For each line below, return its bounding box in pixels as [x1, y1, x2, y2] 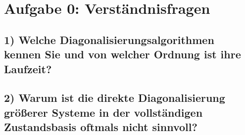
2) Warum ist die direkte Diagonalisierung [4, 90, 225, 105]
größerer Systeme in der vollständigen [4, 104, 203, 120]
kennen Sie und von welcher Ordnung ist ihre [4, 46, 241, 62]
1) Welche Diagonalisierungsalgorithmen [4, 32, 214, 47]
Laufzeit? [4, 61, 52, 76]
